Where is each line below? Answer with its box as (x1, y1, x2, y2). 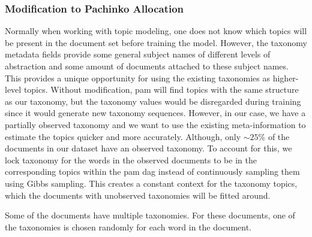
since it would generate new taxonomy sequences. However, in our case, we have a (5, 107, 306, 119)
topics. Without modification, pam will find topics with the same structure (23, 83, 299, 96)
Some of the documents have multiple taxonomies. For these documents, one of (5, 209, 295, 221)
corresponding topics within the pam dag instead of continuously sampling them (5, 165, 300, 178)
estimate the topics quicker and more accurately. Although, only (5, 130, 241, 142)
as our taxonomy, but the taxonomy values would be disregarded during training (5, 95, 301, 107)
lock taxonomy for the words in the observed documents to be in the (5, 153, 257, 166)
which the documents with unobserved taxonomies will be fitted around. (5, 189, 271, 201)
